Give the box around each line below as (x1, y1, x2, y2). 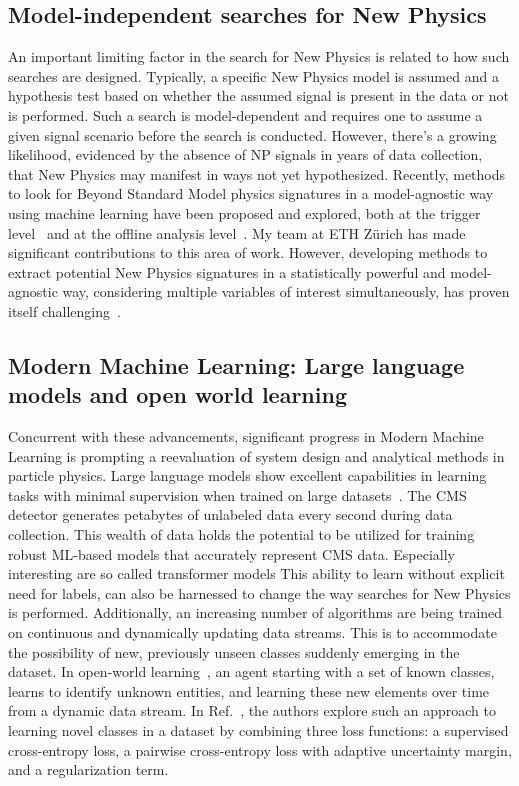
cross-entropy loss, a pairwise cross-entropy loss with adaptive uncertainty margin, (8, 739, 512, 760)
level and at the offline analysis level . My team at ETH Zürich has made (8, 222, 466, 243)
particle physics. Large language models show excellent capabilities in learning (8, 465, 487, 486)
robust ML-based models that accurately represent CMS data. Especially (8, 543, 455, 564)
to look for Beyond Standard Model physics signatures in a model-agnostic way (8, 183, 494, 204)
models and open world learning (8, 379, 347, 410)
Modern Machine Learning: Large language (8, 349, 465, 380)
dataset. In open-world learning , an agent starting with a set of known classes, (8, 661, 495, 682)
